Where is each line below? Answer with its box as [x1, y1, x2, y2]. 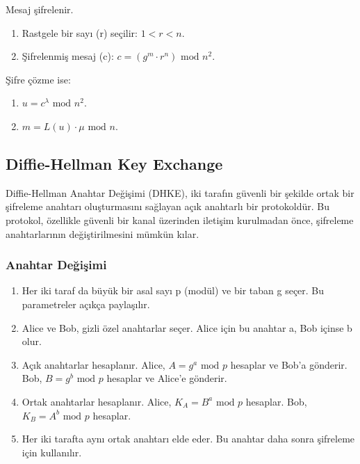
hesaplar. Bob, [245, 394, 307, 408]
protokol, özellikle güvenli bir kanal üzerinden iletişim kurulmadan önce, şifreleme [6, 212, 354, 227]
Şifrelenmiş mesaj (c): [22, 49, 114, 63]
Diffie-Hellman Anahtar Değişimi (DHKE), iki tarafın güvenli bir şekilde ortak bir [6, 185, 354, 200]
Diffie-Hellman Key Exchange [6, 152, 223, 174]
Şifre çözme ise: [6, 72, 71, 86]
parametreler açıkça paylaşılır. [22, 296, 150, 311]
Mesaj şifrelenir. [6, 2, 74, 16]
